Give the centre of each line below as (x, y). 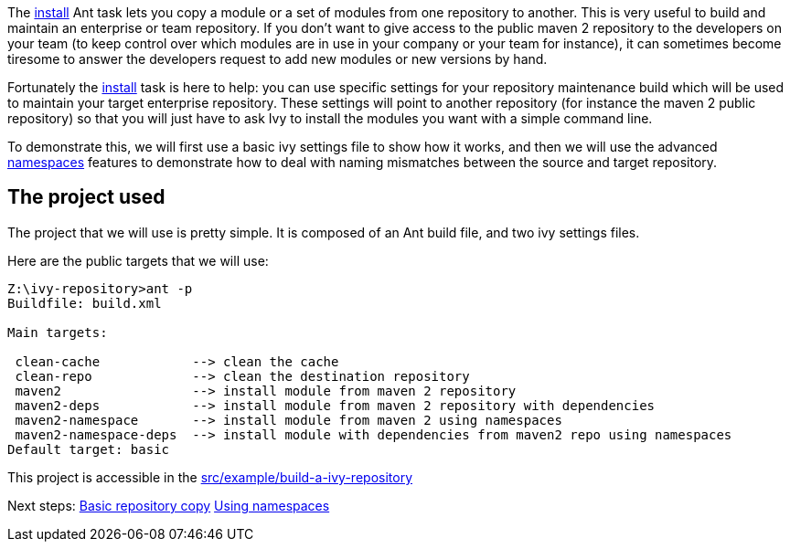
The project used (86, 197)
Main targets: (58, 332)
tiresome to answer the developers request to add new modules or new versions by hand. (278, 59)
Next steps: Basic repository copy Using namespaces (169, 505)
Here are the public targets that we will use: (138, 260)
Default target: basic (89, 449)
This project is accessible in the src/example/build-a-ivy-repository (210, 477)
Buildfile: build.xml (85, 303)
